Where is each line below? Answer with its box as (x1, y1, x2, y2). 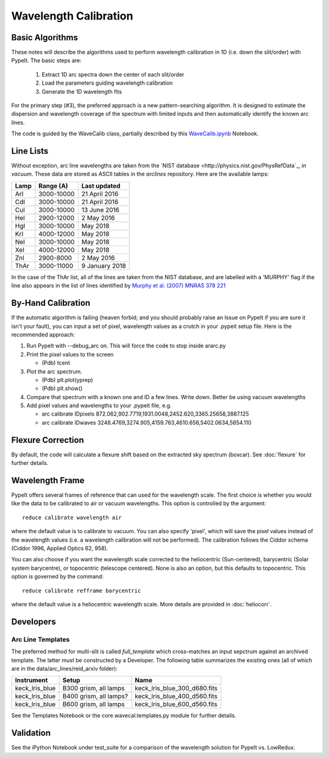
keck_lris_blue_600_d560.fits (135, 700, 218, 709)
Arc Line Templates (11, 635, 70, 643)
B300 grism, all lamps (62, 684, 125, 693)
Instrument (15, 676, 48, 685)
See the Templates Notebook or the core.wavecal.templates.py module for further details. (11, 712, 237, 719)
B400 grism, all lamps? (62, 692, 128, 701)
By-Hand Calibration (11, 298, 91, 308)
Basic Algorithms (11, 32, 79, 43)
